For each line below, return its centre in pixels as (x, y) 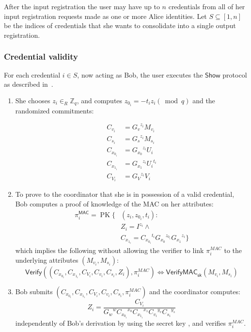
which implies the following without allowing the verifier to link (110, 250)
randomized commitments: (55, 110)
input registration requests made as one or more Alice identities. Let (105, 16)
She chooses (33, 100)
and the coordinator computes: (195, 291)
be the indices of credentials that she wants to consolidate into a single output (120, 25)
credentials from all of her (207, 6)
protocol (235, 74)
